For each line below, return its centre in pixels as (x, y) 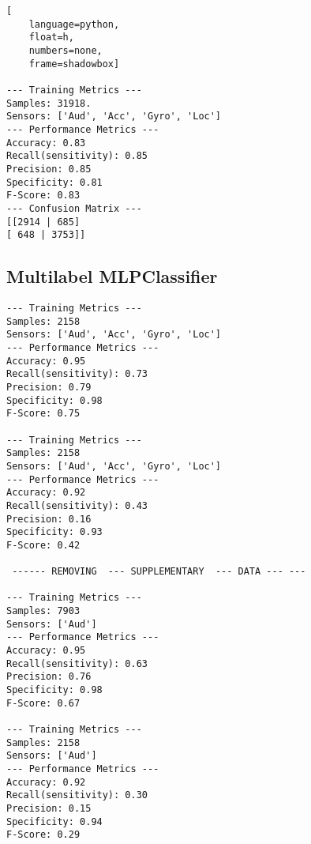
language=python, (74, 24)
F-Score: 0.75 (43, 414)
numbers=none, (66, 50)
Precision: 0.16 (49, 519)
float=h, (51, 38)
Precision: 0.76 (49, 677)
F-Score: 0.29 (43, 835)
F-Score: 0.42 (43, 545)
